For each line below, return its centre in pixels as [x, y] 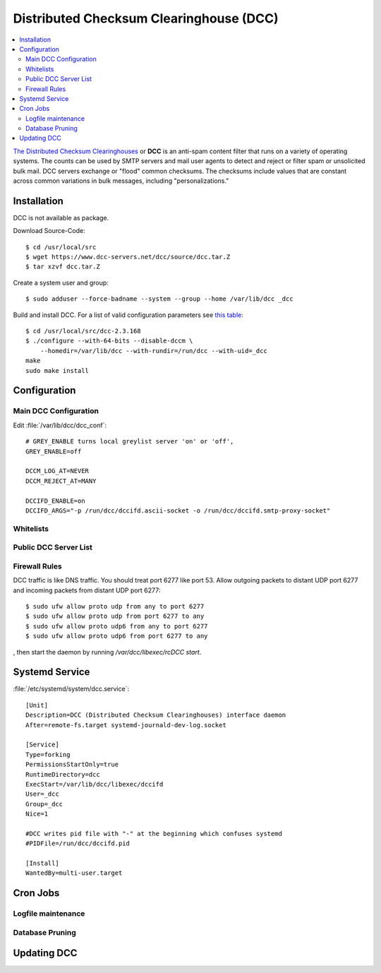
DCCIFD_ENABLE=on [55, 501]
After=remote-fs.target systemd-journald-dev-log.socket [126, 725]
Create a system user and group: [61, 282]
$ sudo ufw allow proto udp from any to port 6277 [115, 606]
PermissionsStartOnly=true [72, 765]
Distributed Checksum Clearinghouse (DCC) [146, 18]
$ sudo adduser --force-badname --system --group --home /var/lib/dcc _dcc [159, 299]
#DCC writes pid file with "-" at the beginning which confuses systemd [154, 834]
